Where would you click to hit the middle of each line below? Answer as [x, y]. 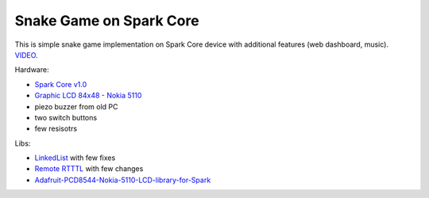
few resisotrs [56, 129]
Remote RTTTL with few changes [89, 169]
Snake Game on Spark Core [107, 21]
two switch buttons [66, 117]
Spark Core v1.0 [61, 84]
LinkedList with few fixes [75, 158]
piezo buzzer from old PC [76, 106]
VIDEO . [27, 55]
